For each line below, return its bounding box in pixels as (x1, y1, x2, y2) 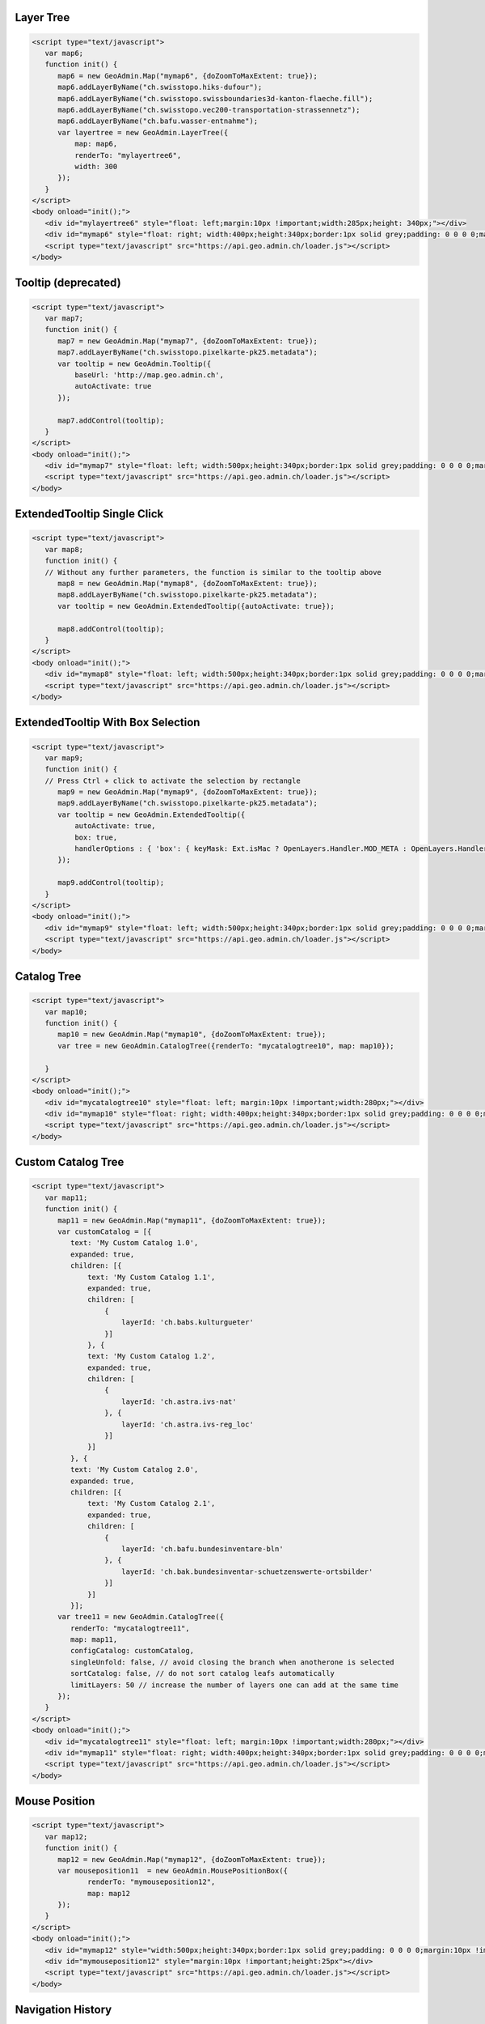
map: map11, (70, 1635, 118, 1644)
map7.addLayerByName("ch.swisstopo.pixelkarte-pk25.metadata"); (57, 348, 318, 357)
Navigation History (15, 2003, 112, 2017)
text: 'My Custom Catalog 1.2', (87, 1352, 216, 1361)
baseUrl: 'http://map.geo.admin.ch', (74, 370, 224, 380)
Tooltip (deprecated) (15, 276, 121, 290)
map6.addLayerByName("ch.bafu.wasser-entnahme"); (57, 117, 259, 125)
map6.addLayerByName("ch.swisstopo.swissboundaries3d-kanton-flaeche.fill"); (57, 94, 373, 103)
